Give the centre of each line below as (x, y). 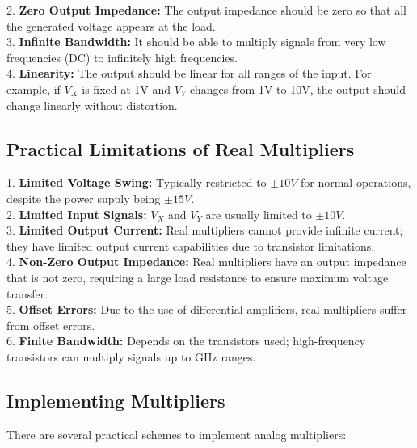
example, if (34, 89)
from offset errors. (51, 325)
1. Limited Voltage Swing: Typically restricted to (137, 182)
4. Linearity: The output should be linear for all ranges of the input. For (189, 73)
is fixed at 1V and (126, 89)
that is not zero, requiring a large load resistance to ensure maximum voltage (198, 277)
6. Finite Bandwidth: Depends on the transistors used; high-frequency (186, 341)
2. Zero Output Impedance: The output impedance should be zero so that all (206, 10)
